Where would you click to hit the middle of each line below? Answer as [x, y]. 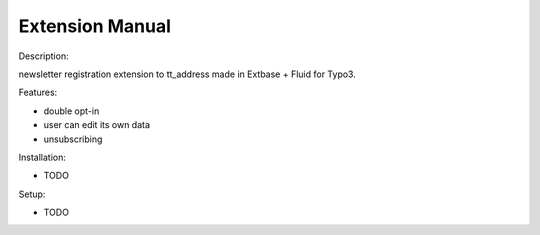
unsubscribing [73, 139]
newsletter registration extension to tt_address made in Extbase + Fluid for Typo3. [187, 74]
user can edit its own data [96, 125]
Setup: [32, 194]
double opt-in [71, 111]
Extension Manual [95, 26]
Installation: [42, 157]
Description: [43, 56]
